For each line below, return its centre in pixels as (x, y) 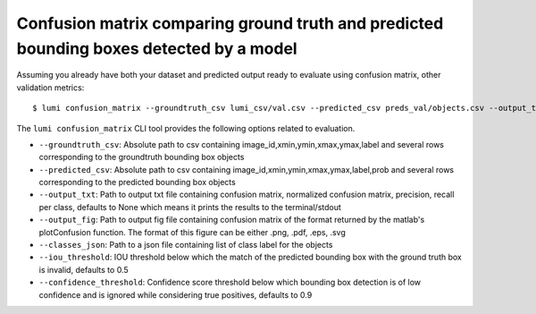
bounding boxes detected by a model (157, 48)
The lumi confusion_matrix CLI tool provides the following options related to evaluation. (186, 128)
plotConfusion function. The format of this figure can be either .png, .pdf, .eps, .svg (192, 232)
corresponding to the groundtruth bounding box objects (142, 157)
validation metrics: (50, 87)
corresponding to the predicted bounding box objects (137, 182)
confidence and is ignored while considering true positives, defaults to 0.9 (176, 294)
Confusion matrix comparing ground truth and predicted (230, 23)
